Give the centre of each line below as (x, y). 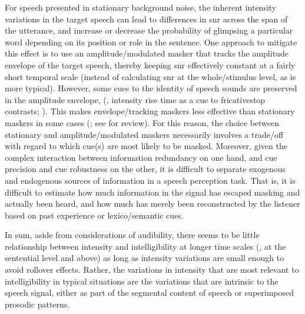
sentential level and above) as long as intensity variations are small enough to (145, 258)
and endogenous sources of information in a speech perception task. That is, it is (150, 180)
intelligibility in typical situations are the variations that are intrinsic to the (142, 281)
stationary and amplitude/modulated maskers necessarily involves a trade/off (144, 134)
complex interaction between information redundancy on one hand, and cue (141, 157)
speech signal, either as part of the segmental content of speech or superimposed (150, 292)
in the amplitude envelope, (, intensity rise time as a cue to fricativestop (135, 99)
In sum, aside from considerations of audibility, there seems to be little (132, 235)
